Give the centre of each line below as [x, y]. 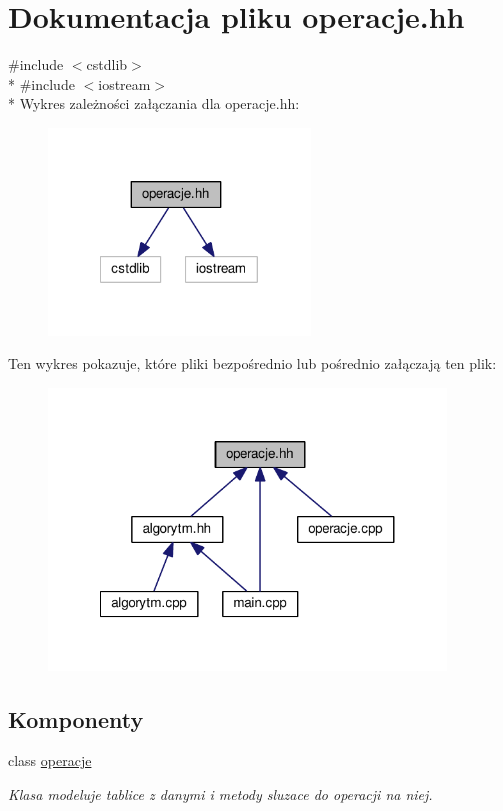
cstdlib [107, 64]
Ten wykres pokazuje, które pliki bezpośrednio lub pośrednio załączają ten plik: [252, 363]
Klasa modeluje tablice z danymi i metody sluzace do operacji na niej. [220, 794]
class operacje [50, 760]
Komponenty [76, 718]
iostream [124, 83]
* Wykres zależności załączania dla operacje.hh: [154, 103]
